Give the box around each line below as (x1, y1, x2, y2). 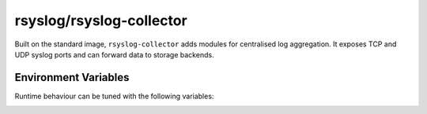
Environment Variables (14, 71, 130, 84)
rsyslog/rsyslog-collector (14, 12, 187, 29)
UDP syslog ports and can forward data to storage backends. (14, 50, 214, 59)
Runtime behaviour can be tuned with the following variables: (14, 91, 214, 101)
